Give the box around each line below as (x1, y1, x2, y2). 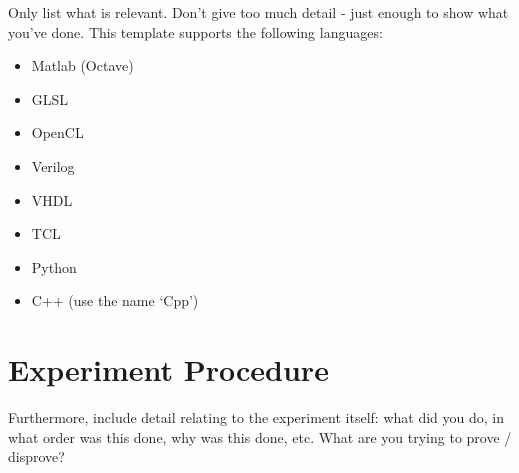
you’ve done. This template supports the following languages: (8, 21, 383, 42)
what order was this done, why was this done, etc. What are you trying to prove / (8, 426, 512, 447)
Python (31, 256, 77, 277)
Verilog (31, 155, 75, 176)
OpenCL (31, 122, 84, 143)
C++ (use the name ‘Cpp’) (31, 290, 199, 311)
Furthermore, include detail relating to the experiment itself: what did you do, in (8, 407, 504, 428)
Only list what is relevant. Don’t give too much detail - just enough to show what (8, 2, 509, 22)
